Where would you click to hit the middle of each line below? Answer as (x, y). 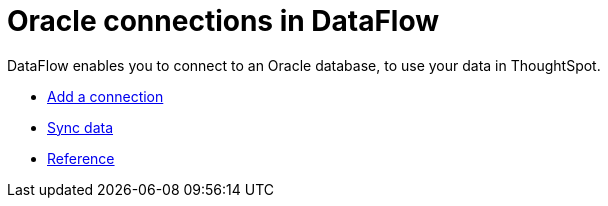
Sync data (80, 127)
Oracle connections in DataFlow (223, 21)
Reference (81, 158)
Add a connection (105, 96)
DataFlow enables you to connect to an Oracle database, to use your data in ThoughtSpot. (304, 65)
